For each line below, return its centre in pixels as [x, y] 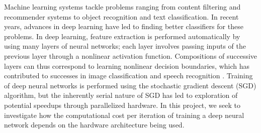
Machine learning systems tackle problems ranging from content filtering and [122, 7]
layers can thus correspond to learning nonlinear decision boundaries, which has [127, 65]
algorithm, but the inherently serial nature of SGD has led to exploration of [121, 95]
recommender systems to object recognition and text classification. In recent [121, 16]
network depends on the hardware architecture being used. [94, 125]
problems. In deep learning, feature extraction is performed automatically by [122, 36]
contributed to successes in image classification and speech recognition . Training [128, 76]
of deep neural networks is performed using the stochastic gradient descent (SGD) [130, 85]
